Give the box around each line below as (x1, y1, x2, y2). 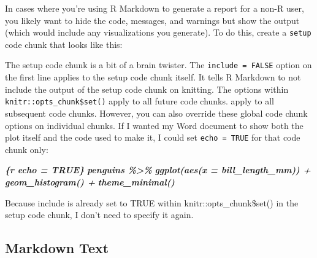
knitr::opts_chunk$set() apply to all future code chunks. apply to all (5, 95, 274, 107)
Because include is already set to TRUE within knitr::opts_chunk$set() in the (5, 196, 299, 209)
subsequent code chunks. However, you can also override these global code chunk (5, 106, 308, 119)
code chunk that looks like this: (5, 37, 123, 50)
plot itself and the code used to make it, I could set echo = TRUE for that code (5, 131, 300, 144)
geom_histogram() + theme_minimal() (5, 175, 175, 188)
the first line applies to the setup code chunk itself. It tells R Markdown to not (5, 71, 301, 84)
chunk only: (5, 143, 48, 155)
